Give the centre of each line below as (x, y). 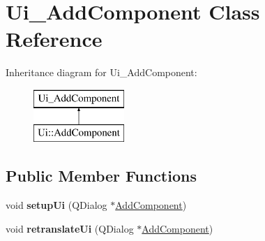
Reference (54, 39)
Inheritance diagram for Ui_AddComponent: (101, 72)
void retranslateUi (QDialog (70, 228)
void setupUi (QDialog (56, 205)
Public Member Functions (101, 176)
